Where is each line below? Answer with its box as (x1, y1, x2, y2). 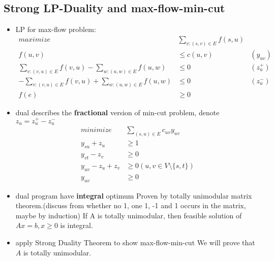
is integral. (60, 220, 93, 231)
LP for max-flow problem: (15, 24, 96, 35)
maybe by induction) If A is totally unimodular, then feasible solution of (15, 210, 242, 220)
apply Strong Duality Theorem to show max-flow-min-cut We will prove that (15, 237, 255, 247)
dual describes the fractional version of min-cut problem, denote (15, 107, 220, 117)
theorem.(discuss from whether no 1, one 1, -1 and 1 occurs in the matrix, (15, 200, 246, 211)
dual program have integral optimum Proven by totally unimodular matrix (15, 190, 252, 201)
